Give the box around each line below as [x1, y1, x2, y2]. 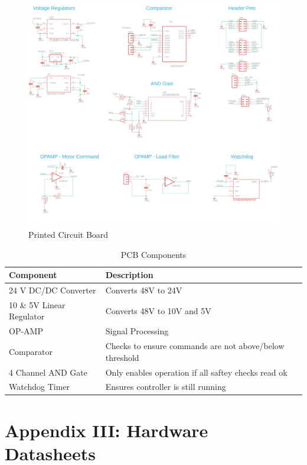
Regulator [9, 310, 45, 322]
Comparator [9, 345, 53, 357]
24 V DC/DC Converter [9, 283, 96, 296]
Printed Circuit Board [28, 228, 109, 240]
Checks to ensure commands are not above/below [105, 340, 285, 352]
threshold [105, 351, 139, 363]
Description [105, 269, 153, 281]
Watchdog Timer [9, 380, 70, 393]
